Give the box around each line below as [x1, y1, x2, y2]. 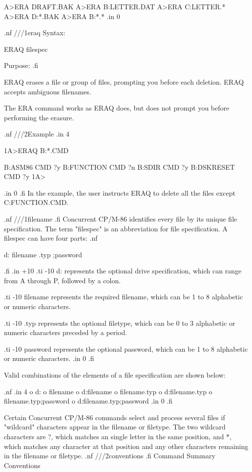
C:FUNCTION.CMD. [4, 197, 69, 207]
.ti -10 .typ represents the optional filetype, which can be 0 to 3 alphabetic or [4, 317, 235, 328]
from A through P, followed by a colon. [4, 275, 121, 285]
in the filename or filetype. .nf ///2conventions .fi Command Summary [4, 450, 216, 461]
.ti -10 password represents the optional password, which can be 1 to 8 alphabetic [4, 343, 248, 354]
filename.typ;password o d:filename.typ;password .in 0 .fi [4, 396, 172, 406]
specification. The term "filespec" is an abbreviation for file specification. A [4, 223, 228, 233]
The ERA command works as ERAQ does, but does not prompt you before [4, 103, 230, 113]
